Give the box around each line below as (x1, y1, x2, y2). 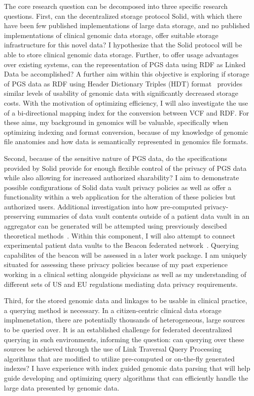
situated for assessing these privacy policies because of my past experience (4, 259, 228, 270)
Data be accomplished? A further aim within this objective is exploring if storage (4, 69, 250, 79)
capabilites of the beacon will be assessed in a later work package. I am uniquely (4, 249, 247, 260)
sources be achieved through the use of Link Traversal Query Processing (4, 344, 222, 354)
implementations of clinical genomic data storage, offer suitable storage (4, 30, 218, 40)
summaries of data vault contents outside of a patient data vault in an (37, 211, 250, 221)
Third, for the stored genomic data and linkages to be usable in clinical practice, (4, 295, 248, 306)
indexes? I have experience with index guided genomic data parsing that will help (4, 363, 251, 373)
